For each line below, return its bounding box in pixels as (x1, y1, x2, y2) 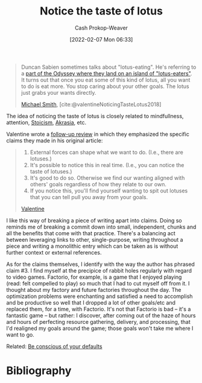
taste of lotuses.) (30, 168, 72, 175)
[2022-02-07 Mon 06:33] (69, 36, 133, 43)
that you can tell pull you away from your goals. (30, 193, 148, 200)
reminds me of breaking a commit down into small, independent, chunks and (6, 223, 197, 230)
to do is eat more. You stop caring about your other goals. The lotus (21, 83, 189, 90)
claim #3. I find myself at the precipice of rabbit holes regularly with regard (6, 267, 192, 274)
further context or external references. (6, 248, 102, 256)
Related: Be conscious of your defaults (6, 343, 103, 350)
